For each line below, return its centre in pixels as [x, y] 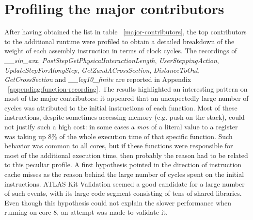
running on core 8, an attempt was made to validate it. [86, 212]
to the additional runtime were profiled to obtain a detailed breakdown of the [119, 41]
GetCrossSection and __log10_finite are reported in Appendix [98, 79]
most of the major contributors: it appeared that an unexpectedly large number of [126, 98]
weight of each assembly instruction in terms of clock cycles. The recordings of [121, 51]
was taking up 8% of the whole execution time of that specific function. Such [119, 136]
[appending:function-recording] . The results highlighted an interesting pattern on [128, 88]
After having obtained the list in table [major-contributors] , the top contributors [126, 32]
